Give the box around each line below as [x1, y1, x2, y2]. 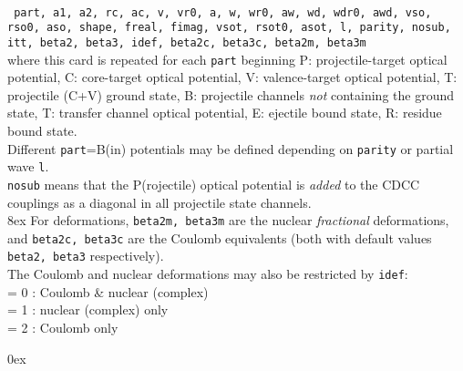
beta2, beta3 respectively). [7, 246, 164, 265]
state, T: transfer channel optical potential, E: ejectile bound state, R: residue [7, 103, 442, 122]
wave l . [7, 157, 49, 176]
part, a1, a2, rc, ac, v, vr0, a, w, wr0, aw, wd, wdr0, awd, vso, [14, 5, 432, 19]
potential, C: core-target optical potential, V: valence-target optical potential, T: [7, 67, 458, 87]
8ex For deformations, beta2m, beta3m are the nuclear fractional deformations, [7, 211, 449, 230]
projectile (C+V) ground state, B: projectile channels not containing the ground [7, 85, 454, 104]
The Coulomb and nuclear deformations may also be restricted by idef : [7, 264, 408, 283]
